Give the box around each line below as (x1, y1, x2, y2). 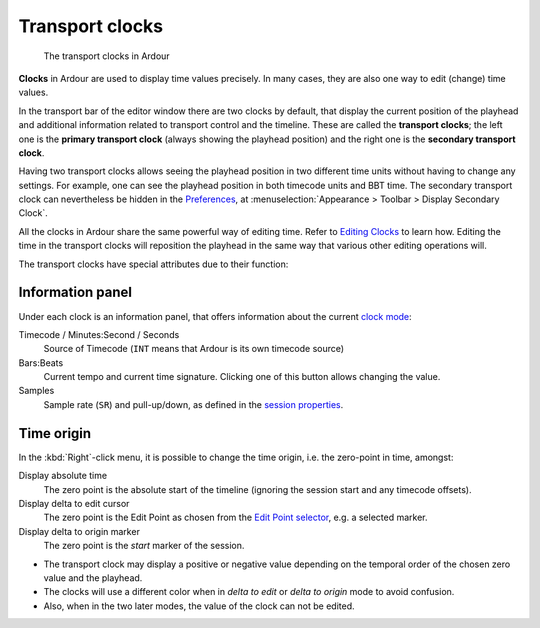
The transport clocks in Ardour (43, 50, 170, 62)
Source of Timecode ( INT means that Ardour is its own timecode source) (43, 343, 345, 355)
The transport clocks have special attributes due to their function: (18, 258, 289, 270)
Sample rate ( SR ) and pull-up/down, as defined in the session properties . (43, 398, 344, 410)
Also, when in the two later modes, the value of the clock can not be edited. (43, 600, 355, 612)
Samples (18, 385, 55, 397)
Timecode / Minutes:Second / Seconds (18, 328, 180, 340)
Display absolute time (18, 470, 108, 482)
